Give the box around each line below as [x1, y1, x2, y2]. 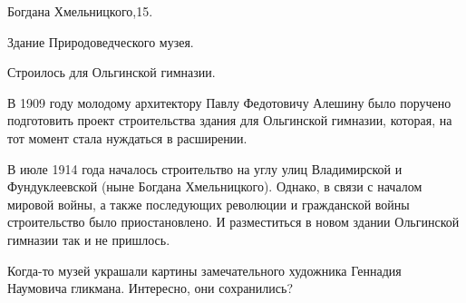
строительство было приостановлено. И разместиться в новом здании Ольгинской [7, 212, 460, 231]
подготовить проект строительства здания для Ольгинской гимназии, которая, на [7, 111, 452, 130]
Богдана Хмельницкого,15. [7, 2, 153, 20]
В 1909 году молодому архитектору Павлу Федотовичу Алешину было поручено [7, 93, 451, 112]
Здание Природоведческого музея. [7, 32, 194, 51]
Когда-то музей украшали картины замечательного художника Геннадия [7, 260, 402, 279]
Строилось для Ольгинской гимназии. [7, 63, 216, 82]
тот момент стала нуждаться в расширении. [7, 128, 248, 147]
